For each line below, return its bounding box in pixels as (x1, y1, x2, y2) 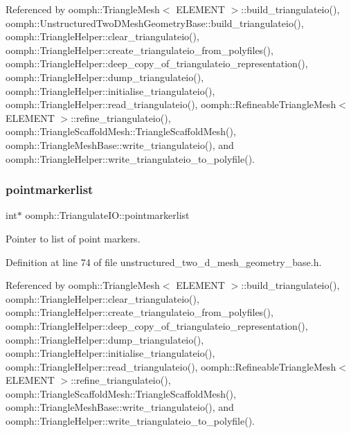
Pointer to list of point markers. (6, 231, 141, 245)
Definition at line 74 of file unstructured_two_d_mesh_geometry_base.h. (6, 254, 322, 269)
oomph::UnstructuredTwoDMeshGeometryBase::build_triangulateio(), (6, 15, 304, 30)
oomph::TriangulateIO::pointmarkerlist (25, 208, 190, 222)
